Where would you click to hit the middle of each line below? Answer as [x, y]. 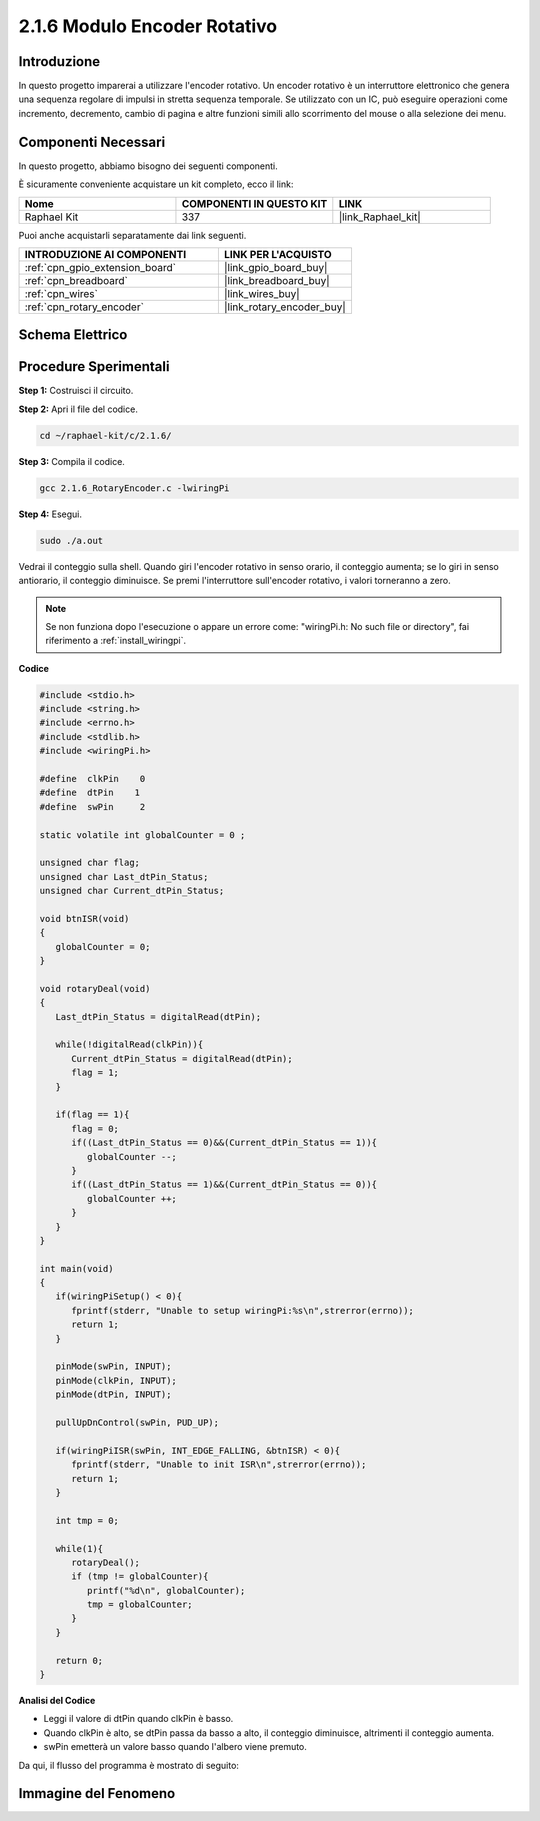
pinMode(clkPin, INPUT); [116, 1380]
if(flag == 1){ [92, 1114]
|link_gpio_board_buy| [275, 267]
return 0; [79, 1660]
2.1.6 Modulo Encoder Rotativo [148, 26]
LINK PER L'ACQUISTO [277, 254]
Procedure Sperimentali [94, 366]
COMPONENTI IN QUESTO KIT [254, 203]
